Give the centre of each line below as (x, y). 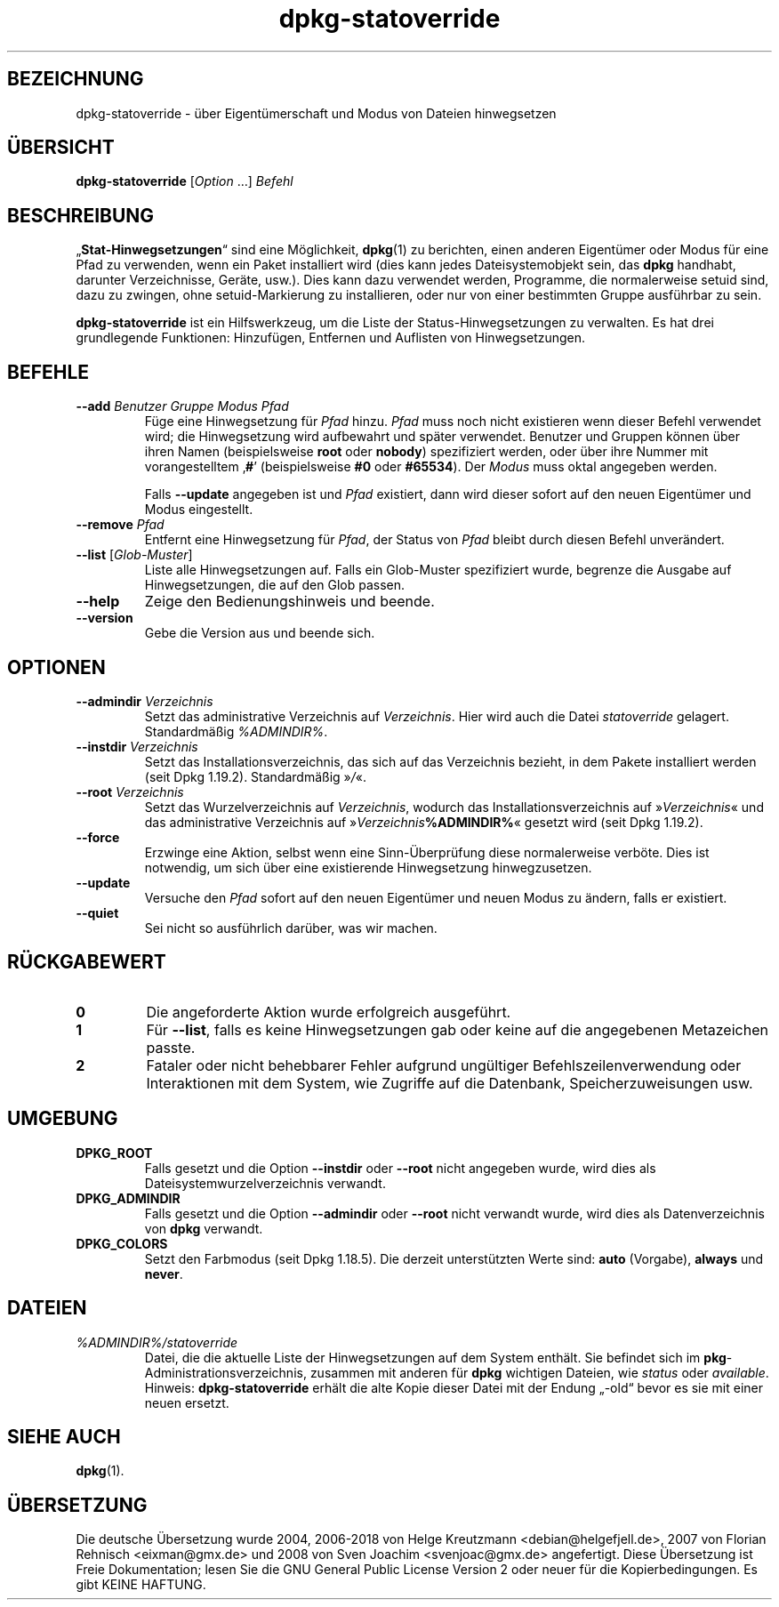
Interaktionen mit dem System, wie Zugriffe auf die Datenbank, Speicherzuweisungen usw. (450, 1083)
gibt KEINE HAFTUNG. (141, 1585)
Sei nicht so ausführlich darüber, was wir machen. (291, 928)
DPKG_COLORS (122, 1243)
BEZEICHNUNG (76, 79)
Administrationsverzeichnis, (225, 1372)
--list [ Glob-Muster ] (134, 555)
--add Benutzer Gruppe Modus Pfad (182, 406)
